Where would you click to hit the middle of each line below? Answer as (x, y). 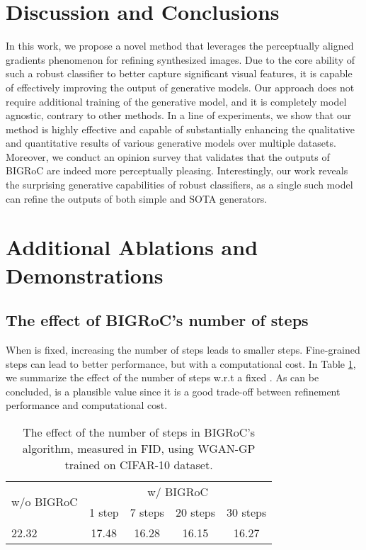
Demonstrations (85, 275)
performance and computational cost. (87, 405)
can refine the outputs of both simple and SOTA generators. (137, 198)
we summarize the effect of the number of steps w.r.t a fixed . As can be (162, 377)
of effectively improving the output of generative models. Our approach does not (180, 87)
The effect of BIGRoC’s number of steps (157, 320)
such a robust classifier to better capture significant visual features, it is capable (179, 73)
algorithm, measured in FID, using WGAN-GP (139, 448)
